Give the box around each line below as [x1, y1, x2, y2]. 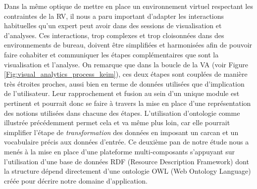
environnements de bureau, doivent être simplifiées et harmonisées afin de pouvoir [4, 40, 253, 50]
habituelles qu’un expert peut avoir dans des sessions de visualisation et [4, 20, 222, 31]
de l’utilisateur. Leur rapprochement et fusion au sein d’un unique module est [4, 88, 240, 98]
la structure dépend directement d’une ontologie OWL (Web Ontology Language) [4, 166, 251, 176]
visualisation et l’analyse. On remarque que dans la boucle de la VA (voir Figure [4, 59, 249, 69]
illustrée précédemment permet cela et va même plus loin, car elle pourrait [4, 117, 230, 128]
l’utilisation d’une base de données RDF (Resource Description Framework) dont [4, 156, 249, 166]
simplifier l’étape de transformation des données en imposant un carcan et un [4, 127, 239, 137]
